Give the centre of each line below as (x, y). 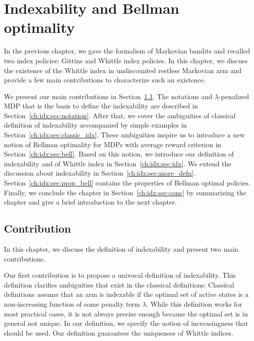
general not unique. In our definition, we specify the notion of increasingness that (126, 323)
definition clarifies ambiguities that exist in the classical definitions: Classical (119, 284)
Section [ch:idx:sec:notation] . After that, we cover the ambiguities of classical (120, 115)
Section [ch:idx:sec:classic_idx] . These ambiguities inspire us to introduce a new (125, 135)
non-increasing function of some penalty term (72, 303)
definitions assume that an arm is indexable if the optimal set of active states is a (126, 294)
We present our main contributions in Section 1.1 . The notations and (108, 96)
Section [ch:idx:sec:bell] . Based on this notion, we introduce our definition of (119, 154)
